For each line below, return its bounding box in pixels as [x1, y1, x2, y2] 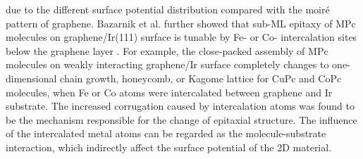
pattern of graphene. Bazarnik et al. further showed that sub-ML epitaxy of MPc [6, 15, 356, 30]
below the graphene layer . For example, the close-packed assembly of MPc [6, 43, 328, 58]
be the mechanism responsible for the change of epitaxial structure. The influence [6, 112, 357, 127]
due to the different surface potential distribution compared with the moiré [6, 2, 330, 16]
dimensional [6, 70, 57, 85]
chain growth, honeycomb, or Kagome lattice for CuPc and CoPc [60, 70, 342, 85]
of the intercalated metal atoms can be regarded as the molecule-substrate [6, 126, 326, 141]
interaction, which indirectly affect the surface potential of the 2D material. [6, 139, 332, 154]
